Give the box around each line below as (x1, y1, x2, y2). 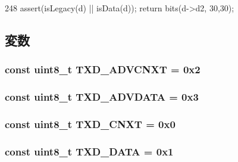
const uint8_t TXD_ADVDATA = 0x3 (5, 89, 199, 104)
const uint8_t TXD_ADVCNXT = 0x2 (5, 62, 201, 77)
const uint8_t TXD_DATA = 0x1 (5, 144, 174, 158)
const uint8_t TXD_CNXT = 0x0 (5, 116, 176, 131)
